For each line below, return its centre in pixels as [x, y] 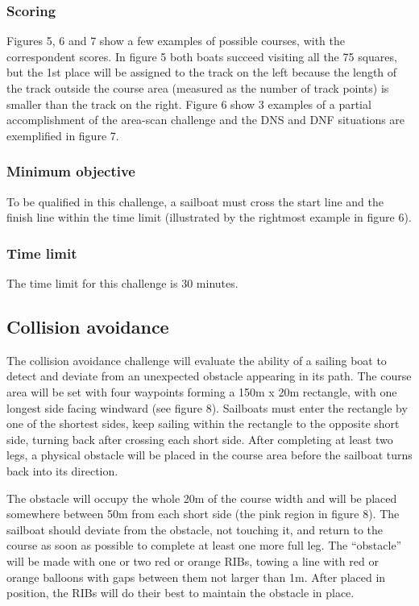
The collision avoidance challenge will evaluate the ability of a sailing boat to [197, 360]
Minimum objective [71, 171]
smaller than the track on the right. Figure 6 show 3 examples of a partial [189, 104]
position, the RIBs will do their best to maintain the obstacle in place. [180, 593]
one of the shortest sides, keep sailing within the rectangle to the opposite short [203, 423]
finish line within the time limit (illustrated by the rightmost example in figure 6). [209, 217]
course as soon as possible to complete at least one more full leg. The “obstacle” [204, 545]
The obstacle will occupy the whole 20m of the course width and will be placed [202, 498]
